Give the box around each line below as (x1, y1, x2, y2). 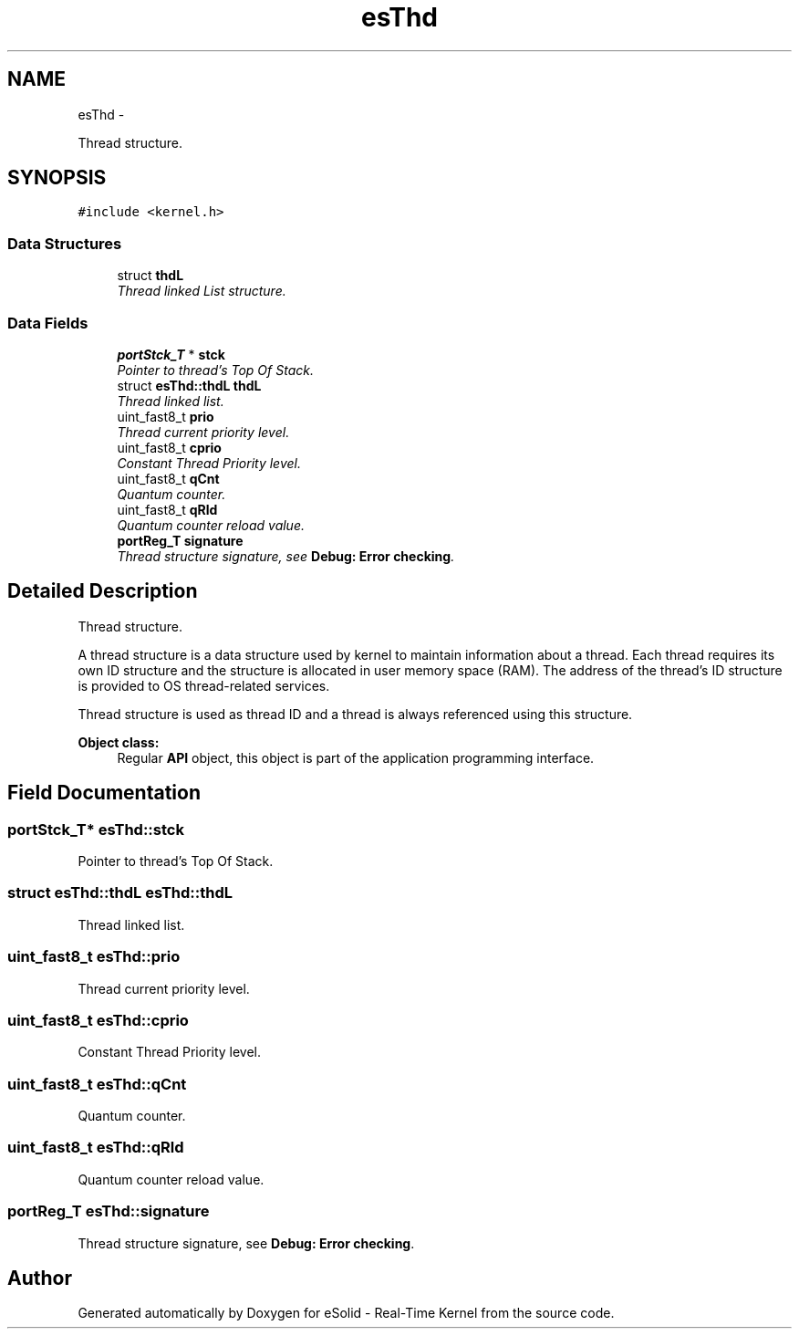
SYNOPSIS (7, 166, 107, 190)
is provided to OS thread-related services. (78, 677, 330, 694)
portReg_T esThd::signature (7, 1202, 210, 1221)
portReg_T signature (117, 532, 244, 548)
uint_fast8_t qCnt (117, 470, 220, 486)
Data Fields (7, 313, 88, 332)
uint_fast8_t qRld (117, 501, 218, 517)
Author (7, 1266, 72, 1289)
